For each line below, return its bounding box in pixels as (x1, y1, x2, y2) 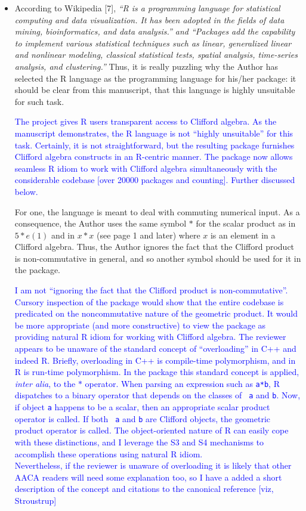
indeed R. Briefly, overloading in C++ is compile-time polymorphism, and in (14, 354, 296, 366)
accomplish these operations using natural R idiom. (14, 447, 203, 460)
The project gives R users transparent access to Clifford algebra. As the (14, 115, 277, 128)
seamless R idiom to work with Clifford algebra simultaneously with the (14, 162, 277, 174)
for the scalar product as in (196, 217, 296, 230)
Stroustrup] (14, 494, 57, 506)
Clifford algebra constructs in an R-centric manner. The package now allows (14, 150, 293, 163)
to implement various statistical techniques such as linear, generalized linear (14, 36, 292, 49)
